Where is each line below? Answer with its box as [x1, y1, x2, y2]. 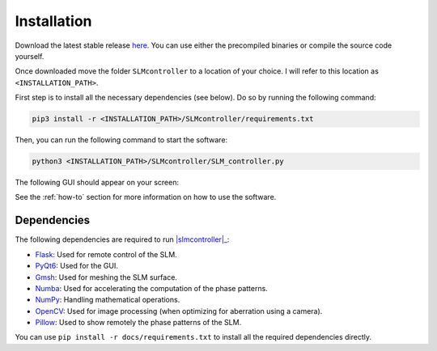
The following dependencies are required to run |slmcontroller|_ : [15, 235, 230, 244]
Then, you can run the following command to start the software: [15, 135, 228, 145]
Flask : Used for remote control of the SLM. [35, 249, 177, 259]
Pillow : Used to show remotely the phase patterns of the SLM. [35, 318, 242, 328]
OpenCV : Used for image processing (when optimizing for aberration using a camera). [35, 306, 323, 315]
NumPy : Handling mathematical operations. [35, 295, 180, 305]
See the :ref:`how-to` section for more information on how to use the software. [15, 192, 277, 202]
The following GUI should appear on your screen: [15, 178, 180, 188]
